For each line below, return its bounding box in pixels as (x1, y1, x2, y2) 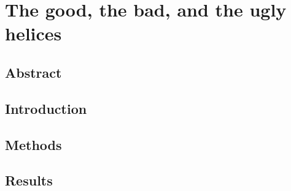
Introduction (5, 99, 87, 118)
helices (5, 21, 62, 46)
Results (5, 171, 53, 190)
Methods (5, 135, 62, 154)
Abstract (5, 62, 62, 81)
